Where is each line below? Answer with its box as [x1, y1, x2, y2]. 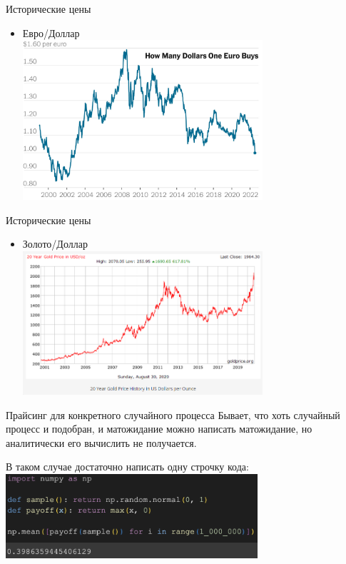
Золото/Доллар [22, 236, 88, 251]
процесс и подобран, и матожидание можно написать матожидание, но [6, 421, 312, 436]
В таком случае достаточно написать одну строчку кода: [6, 459, 249, 474]
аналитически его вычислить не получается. [6, 435, 197, 450]
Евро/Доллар [22, 25, 80, 40]
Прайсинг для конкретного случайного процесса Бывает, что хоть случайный [6, 407, 340, 422]
